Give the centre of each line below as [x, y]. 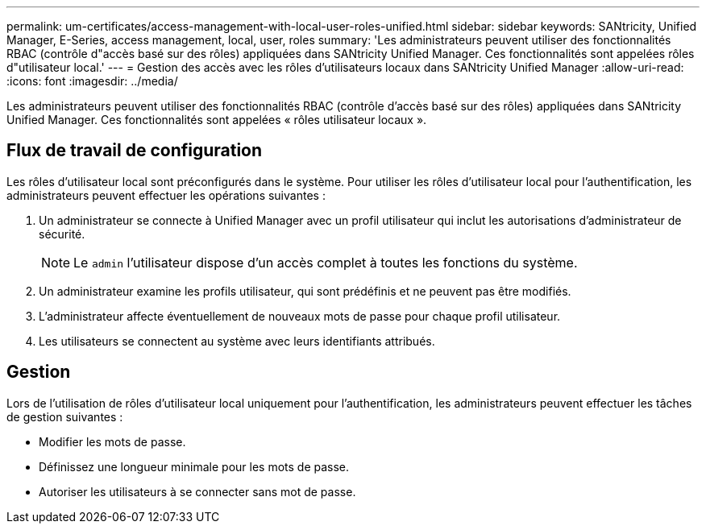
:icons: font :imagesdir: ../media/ [92, 81]
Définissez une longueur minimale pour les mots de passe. [194, 466]
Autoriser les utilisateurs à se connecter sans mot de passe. [197, 491]
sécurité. [62, 234]
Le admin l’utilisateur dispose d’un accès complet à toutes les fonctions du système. [326, 262]
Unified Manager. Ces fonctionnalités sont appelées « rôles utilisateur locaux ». [217, 120]
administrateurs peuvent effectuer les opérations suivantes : [166, 195]
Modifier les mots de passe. [112, 441]
